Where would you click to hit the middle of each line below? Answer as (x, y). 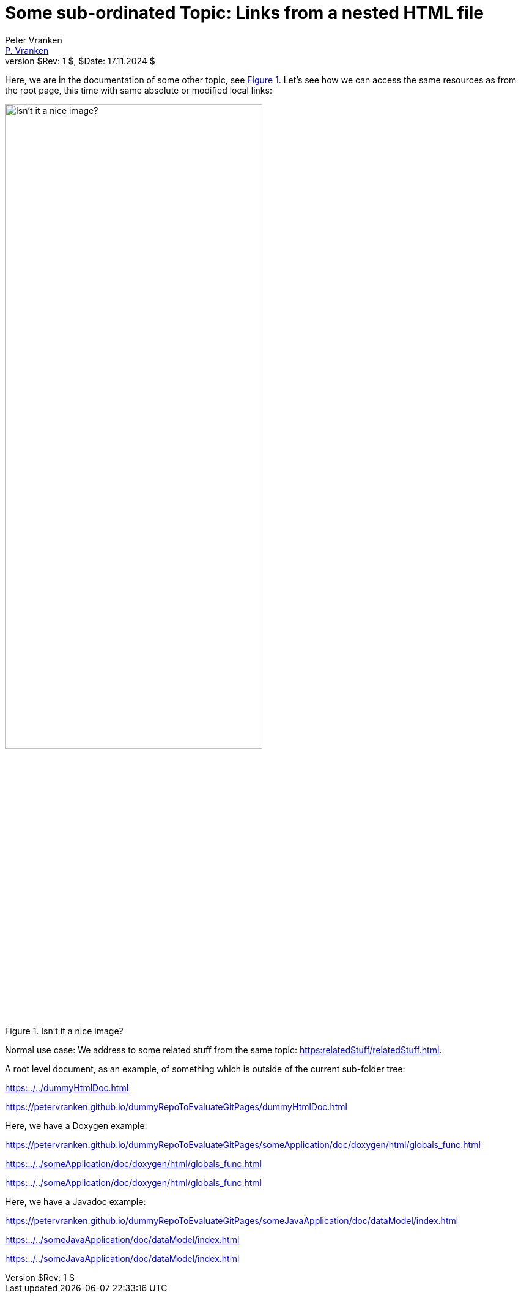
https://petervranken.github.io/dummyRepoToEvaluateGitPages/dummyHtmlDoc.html (176, 1107)
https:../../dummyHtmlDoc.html (67, 1088)
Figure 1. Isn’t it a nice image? (64, 1031)
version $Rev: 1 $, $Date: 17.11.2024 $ (80, 61)
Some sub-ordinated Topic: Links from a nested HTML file (244, 13)
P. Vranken (27, 50)
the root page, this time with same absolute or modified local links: (139, 90)
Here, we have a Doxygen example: (76, 1126)
